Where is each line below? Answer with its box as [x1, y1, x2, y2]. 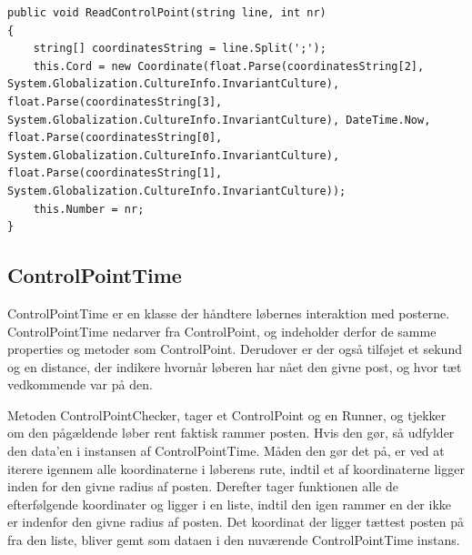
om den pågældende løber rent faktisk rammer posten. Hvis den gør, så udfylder [7, 423, 455, 442]
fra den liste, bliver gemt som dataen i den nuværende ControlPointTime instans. [7, 530, 460, 550]
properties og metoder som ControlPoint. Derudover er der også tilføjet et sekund [7, 339, 462, 358]
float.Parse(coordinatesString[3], [7, 95, 223, 108]
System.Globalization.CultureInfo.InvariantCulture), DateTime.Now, [7, 113, 431, 126]
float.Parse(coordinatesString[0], [7, 131, 223, 145]
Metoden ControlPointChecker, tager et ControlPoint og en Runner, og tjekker [7, 405, 447, 424]
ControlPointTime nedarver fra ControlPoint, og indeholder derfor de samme [7, 321, 437, 340]
